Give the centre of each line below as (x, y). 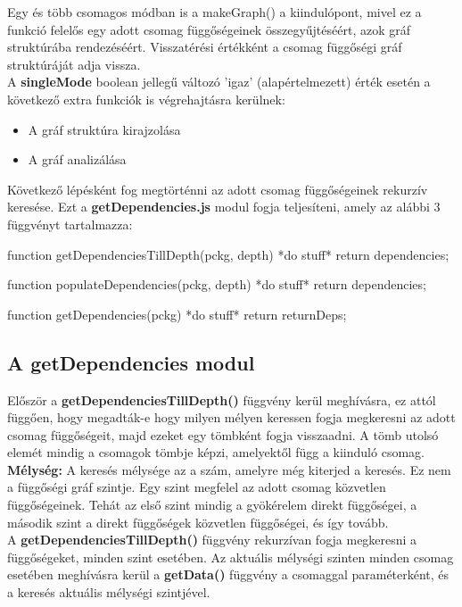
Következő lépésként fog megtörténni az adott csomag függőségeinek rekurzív (218, 189)
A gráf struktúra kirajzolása (104, 129)
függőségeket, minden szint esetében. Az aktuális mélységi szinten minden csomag (231, 557)
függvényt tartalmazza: (70, 224)
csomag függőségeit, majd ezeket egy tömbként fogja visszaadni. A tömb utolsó (223, 434)
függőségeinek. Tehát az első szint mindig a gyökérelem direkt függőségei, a (212, 505)
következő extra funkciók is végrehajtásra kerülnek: (146, 99)
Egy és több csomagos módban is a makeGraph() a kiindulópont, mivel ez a (214, 12)
